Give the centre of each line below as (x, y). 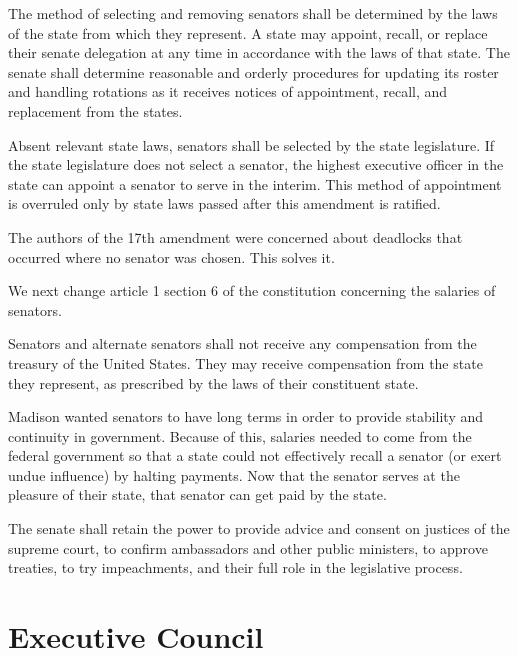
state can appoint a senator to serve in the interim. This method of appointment (255, 183)
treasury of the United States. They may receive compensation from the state (245, 362)
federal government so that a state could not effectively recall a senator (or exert (255, 455)
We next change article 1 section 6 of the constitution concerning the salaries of (252, 290)
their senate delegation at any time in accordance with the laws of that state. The (259, 52)
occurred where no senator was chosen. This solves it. (171, 256)
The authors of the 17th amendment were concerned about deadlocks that (235, 236)
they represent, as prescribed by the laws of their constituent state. (213, 382)
